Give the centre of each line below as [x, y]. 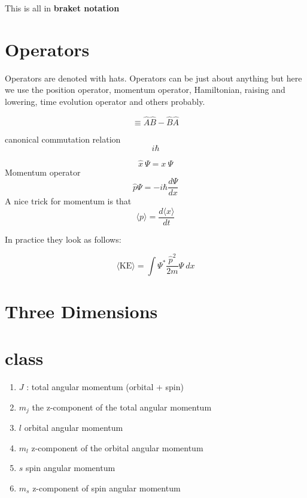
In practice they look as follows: [63, 239]
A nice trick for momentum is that [68, 201]
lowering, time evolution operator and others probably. [105, 101]
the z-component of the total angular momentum [122, 407]
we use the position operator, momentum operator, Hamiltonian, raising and [145, 90]
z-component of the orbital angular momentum [117, 447]
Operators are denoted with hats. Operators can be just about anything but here [153, 78]
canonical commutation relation [63, 139]
